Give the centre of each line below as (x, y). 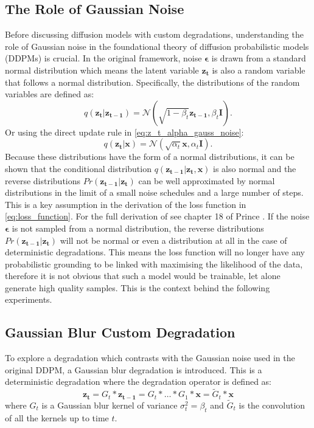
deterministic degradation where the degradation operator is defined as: (138, 381)
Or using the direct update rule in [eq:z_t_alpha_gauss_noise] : (124, 132)
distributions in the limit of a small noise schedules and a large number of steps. (154, 192)
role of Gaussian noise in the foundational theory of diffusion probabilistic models (157, 46)
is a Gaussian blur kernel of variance (110, 405)
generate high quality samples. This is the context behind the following (138, 287)
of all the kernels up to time (57, 417)
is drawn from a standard (259, 58)
